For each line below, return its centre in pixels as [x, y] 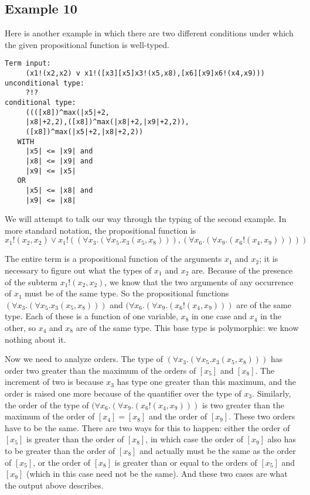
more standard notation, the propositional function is [101, 230]
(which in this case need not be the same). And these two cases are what [157, 474]
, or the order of [62, 462]
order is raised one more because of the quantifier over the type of [123, 393]
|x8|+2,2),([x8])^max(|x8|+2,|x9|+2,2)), [107, 122]
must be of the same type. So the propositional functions [127, 293]
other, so [21, 327]
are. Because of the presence [242, 270]
